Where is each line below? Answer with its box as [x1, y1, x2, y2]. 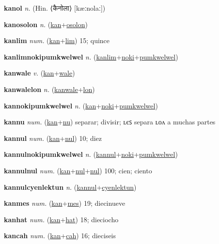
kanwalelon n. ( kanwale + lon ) [4, 84, 95, 94]
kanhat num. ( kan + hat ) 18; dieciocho [4, 214, 119, 224]
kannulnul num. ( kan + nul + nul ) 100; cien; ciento [4, 165, 152, 175]
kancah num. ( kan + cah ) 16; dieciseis [4, 230, 116, 241]
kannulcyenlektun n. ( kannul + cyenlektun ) [4, 182, 137, 192]
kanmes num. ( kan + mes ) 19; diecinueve [4, 198, 125, 208]
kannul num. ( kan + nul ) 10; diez [4, 133, 102, 143]
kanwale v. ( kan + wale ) [4, 68, 75, 78]
